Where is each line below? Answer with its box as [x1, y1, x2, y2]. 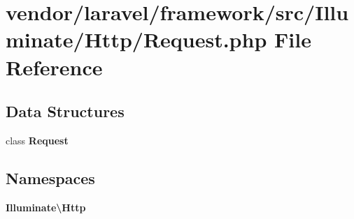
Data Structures [6, 100, 125, 122]
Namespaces [6, 167, 95, 188]
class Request [6, 133, 69, 147]
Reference [6, 52, 103, 81]
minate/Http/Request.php [6, 25, 267, 54]
